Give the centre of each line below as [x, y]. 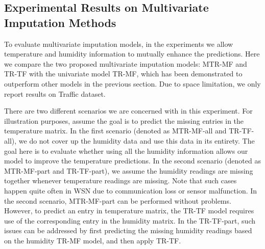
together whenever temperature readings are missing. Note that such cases [121, 181]
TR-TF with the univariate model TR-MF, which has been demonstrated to [123, 74]
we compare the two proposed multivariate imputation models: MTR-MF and [126, 63]
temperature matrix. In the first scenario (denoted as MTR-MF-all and [115, 131]
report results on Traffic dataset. [55, 93]
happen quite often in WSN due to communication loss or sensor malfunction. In [131, 190]
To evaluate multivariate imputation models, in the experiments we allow [119, 44]
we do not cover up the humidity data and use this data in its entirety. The [137, 140]
